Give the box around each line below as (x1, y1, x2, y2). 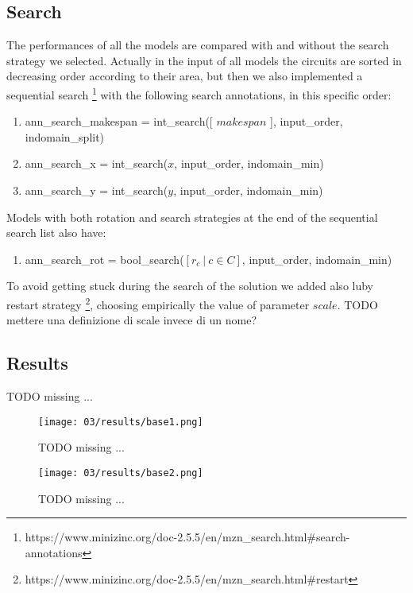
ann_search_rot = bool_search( (25, 250, 184, 267)
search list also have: (6, 224, 106, 241)
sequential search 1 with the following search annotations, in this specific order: (6, 83, 392, 103)
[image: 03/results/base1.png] (38, 416, 203, 428)
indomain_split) (25, 128, 105, 145)
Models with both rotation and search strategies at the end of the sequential (6, 208, 378, 225)
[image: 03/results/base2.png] (38, 467, 203, 479)
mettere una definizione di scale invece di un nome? (6, 312, 257, 328)
